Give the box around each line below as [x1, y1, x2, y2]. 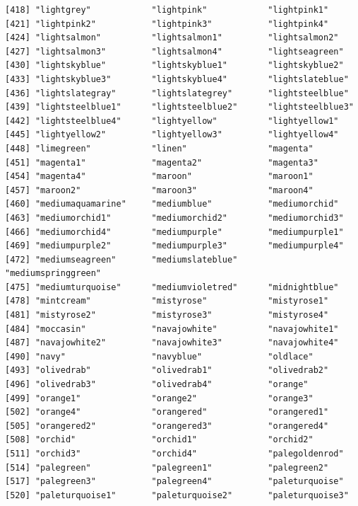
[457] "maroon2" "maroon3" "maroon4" [5, 185, 314, 195]
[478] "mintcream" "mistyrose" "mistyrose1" [5, 296, 329, 306]
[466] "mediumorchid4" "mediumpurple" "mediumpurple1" [5, 226, 344, 237]
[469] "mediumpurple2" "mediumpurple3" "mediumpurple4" [5, 241, 344, 251]
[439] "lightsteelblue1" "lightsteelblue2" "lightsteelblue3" [5, 102, 354, 113]
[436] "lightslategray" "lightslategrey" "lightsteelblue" [5, 88, 349, 98]
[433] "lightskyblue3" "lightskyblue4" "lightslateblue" [5, 74, 349, 84]
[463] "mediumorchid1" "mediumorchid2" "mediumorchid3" [5, 212, 344, 223]
